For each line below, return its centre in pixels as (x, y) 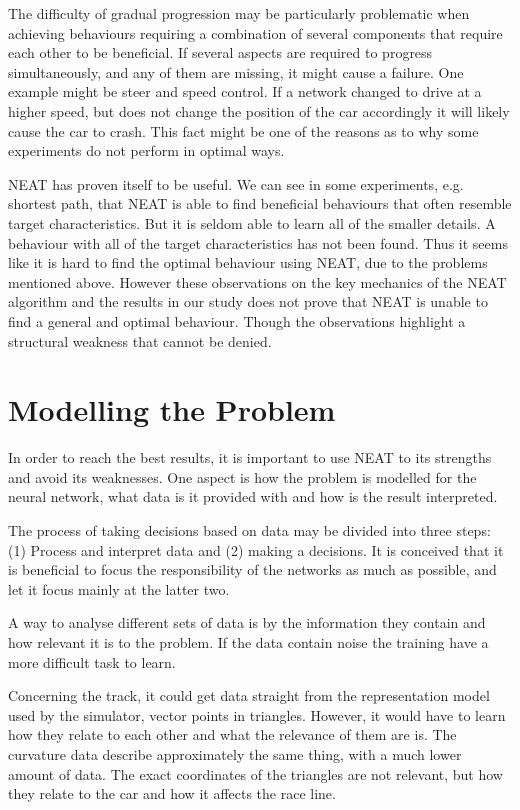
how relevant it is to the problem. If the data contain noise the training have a (248, 641)
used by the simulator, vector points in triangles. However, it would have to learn (257, 714)
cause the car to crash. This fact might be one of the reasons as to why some (243, 130)
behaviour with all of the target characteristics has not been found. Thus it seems (258, 242)
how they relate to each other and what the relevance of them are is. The (232, 734)
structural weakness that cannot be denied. (140, 340)
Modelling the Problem (172, 409)
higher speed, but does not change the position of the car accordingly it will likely (259, 110)
